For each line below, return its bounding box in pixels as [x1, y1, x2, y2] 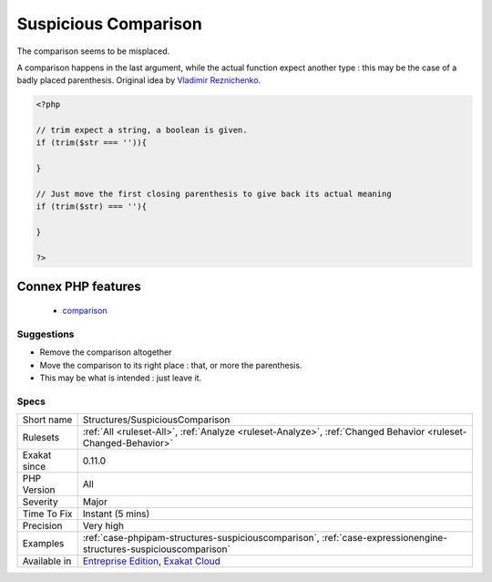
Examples [22, 537, 65, 550]
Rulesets [22, 431, 59, 444]
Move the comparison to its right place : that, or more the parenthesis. [39, 359, 302, 370]
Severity [22, 495, 58, 508]
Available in [22, 555, 72, 567]
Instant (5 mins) [82, 507, 150, 520]
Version [22, 483, 56, 496]
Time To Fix [22, 507, 73, 520]
